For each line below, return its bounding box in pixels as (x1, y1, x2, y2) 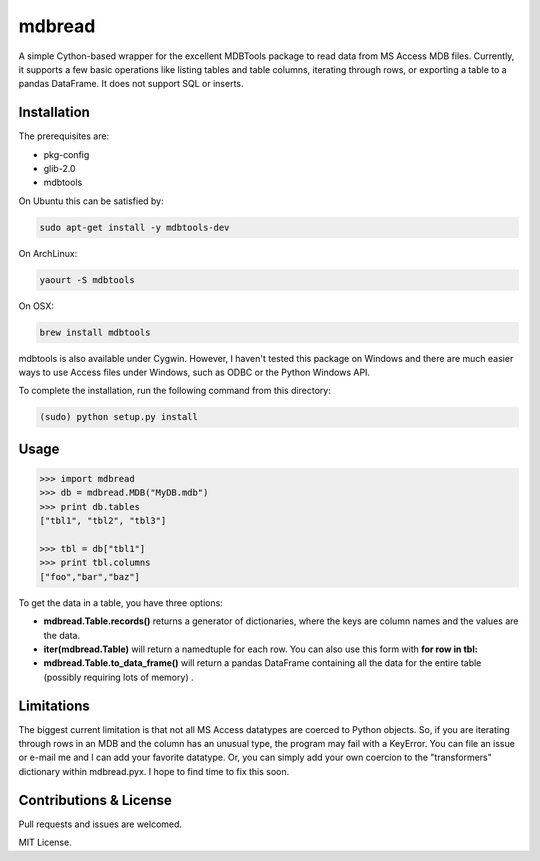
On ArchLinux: (18, 247, 78, 259)
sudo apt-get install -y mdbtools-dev (39, 221, 230, 233)
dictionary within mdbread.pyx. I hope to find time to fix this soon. (18, 765, 290, 777)
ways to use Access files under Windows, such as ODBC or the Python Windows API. (18, 366, 370, 379)
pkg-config (43, 148, 90, 160)
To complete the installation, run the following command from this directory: (18, 385, 332, 397)
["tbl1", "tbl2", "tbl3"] (39, 515, 167, 527)
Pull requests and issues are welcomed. (18, 818, 183, 830)
